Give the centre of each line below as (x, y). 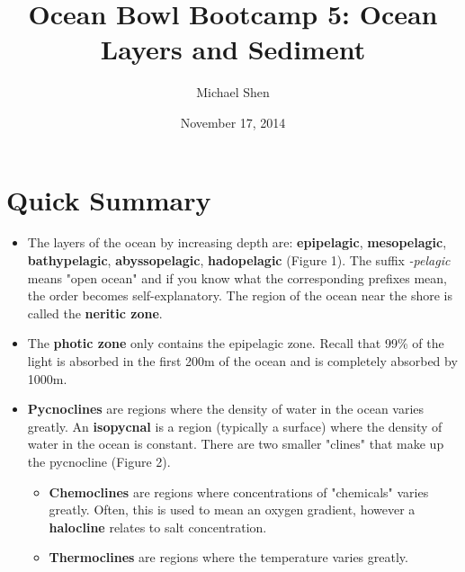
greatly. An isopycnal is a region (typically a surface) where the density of (235, 426)
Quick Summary (109, 199)
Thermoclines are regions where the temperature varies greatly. (228, 557)
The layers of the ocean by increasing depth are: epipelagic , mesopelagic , (237, 242)
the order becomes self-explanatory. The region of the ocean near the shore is (240, 295)
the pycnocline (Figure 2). (99, 461)
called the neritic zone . (95, 313)
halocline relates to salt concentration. (158, 527)
